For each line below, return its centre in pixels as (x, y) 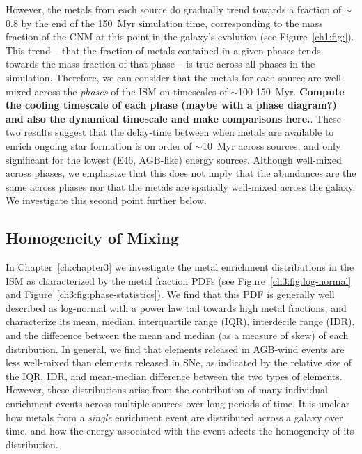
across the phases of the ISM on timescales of (131, 91)
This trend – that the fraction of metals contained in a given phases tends (163, 50)
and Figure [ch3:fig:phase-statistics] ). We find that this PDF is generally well (170, 294)
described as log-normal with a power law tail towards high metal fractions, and (176, 307)
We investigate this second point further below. (106, 200)
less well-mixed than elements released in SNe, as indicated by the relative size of (179, 362)
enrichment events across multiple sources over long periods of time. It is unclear (178, 404)
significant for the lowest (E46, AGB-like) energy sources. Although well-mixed (174, 159)
